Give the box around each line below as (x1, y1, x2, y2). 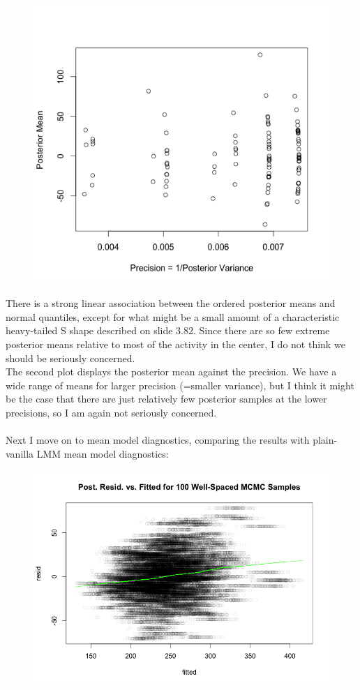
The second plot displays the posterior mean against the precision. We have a (6, 364, 337, 379)
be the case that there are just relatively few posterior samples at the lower (6, 391, 327, 406)
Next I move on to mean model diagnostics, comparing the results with (6, 433, 310, 447)
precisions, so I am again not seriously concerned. (6, 405, 217, 419)
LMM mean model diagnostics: (36, 446, 169, 460)
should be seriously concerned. (6, 350, 135, 365)
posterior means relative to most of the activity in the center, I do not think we (6, 336, 345, 351)
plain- (313, 433, 338, 447)
